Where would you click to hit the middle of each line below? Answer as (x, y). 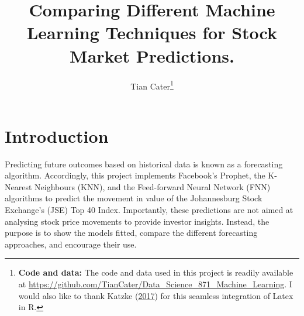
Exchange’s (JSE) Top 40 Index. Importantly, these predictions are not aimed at (149, 210)
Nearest (18, 186)
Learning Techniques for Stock (152, 32)
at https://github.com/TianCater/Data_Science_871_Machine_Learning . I (155, 284)
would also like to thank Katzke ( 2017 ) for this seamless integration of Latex (156, 295)
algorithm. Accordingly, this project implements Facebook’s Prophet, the (135, 175)
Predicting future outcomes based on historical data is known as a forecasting (144, 164)
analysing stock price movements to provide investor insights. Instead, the (137, 221)
